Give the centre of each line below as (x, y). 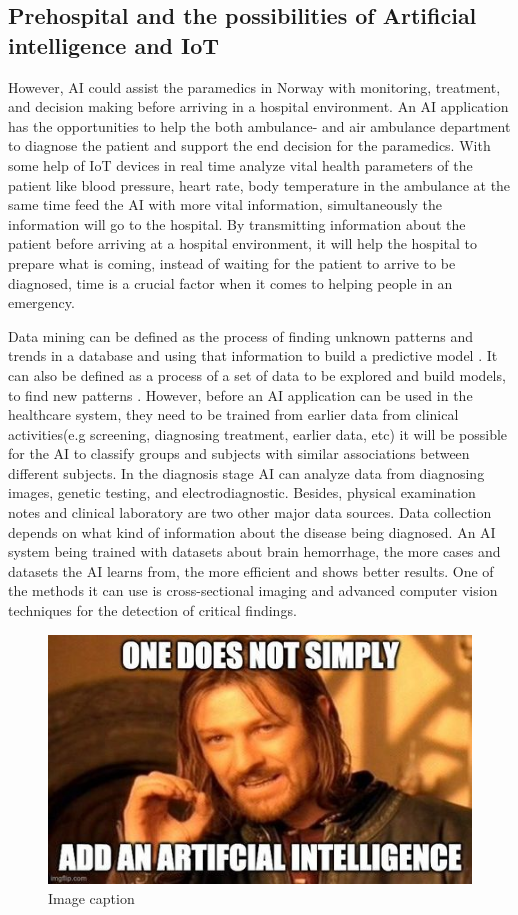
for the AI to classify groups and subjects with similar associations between (239, 453)
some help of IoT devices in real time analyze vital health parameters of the (240, 164)
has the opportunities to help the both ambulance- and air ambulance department (259, 125)
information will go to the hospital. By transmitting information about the (237, 223)
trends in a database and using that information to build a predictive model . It (253, 355)
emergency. (41, 302)
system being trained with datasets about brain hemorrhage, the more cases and (254, 551)
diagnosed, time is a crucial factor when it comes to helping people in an (230, 282)
